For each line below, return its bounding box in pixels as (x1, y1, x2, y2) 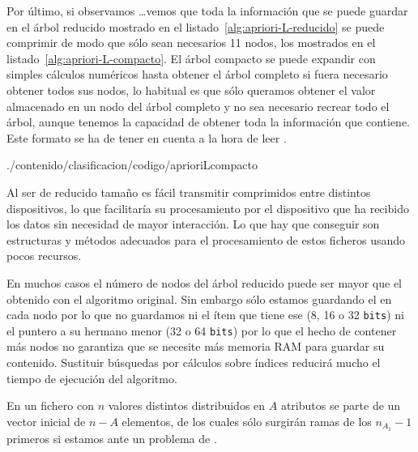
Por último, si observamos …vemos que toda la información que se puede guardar (6, 2, 408, 19)
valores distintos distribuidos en (108, 397, 266, 414)
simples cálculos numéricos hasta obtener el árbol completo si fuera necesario (6, 66, 388, 83)
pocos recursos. (6, 247, 82, 264)
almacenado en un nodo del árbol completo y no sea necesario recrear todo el (6, 97, 390, 114)
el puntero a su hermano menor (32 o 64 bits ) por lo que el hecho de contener (6, 322, 397, 339)
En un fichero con (6, 397, 94, 414)
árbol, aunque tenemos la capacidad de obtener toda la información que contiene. (6, 113, 410, 130)
